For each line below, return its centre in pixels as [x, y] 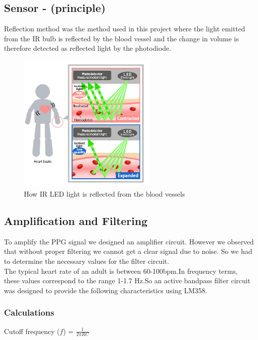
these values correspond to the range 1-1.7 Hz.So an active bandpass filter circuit [127, 281]
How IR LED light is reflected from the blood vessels [104, 193]
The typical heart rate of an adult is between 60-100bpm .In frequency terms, [121, 271]
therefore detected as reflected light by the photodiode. [88, 48]
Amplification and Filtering [76, 220]
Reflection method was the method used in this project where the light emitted [125, 29]
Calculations [29, 312]
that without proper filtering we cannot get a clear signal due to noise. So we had [128, 251]
